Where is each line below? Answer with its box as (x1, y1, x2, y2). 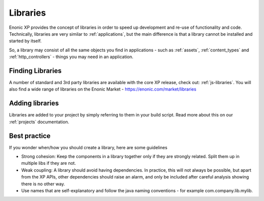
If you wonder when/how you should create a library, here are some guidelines (9, 144, 168, 150)
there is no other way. (21, 181, 66, 187)
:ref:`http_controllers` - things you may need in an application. (9, 54, 134, 60)
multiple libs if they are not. (21, 160, 76, 166)
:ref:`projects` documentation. (9, 119, 69, 125)
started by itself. (9, 38, 42, 44)
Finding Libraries (9, 67, 62, 75)
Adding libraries (9, 99, 59, 108)
